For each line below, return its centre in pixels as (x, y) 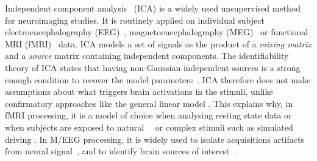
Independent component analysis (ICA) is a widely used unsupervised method (153, 8)
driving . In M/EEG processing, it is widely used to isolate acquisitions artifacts (155, 139)
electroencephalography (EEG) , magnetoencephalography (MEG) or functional (157, 32)
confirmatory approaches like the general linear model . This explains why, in (149, 103)
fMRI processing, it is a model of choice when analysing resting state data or (148, 115)
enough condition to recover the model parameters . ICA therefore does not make (158, 79)
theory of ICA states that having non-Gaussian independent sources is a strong (153, 67)
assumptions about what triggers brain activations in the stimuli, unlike (139, 91)
